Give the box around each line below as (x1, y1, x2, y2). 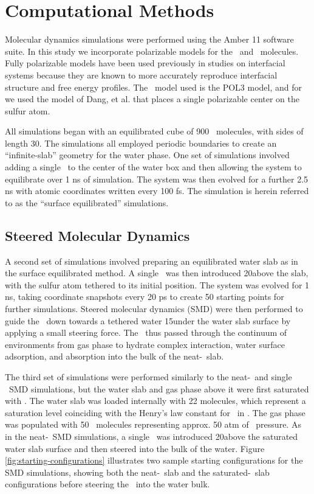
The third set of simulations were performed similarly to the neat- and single (5, 370, 292, 383)
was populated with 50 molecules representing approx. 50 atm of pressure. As (5, 418, 301, 431)
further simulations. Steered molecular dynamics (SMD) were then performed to (5, 302, 303, 315)
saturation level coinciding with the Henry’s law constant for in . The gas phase (5, 406, 305, 419)
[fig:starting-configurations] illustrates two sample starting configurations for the (5, 454, 303, 467)
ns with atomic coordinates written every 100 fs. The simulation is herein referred (5, 184, 309, 197)
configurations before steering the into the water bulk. (5, 478, 210, 490)
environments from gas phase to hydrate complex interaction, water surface (5, 338, 285, 350)
